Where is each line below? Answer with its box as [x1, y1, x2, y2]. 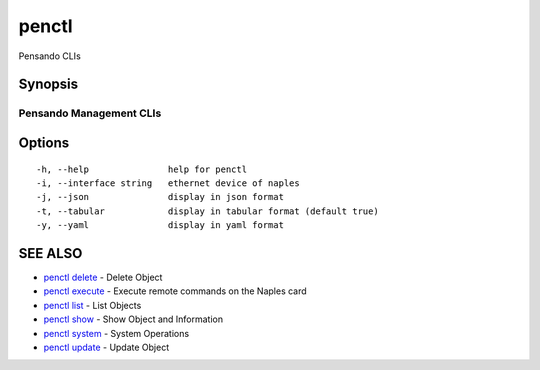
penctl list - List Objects [43, 299, 142, 311]
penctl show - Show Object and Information [43, 313, 224, 325]
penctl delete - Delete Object [43, 271, 163, 283]
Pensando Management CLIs [18, 106, 162, 120]
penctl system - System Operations [43, 327, 190, 339]
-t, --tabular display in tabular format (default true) [36, 205, 379, 217]
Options [18, 134, 70, 151]
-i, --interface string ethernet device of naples [36, 177, 300, 189]
